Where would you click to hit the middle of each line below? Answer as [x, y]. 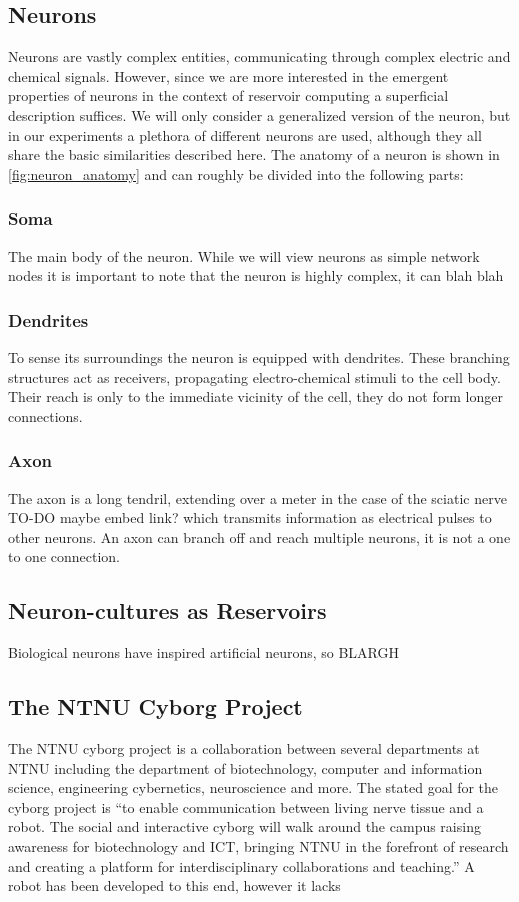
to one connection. [64, 556]
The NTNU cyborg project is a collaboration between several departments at [244, 747]
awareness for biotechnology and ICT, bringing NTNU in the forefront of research [258, 845]
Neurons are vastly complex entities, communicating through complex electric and [259, 56]
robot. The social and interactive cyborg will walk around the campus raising [244, 826]
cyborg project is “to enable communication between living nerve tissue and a [246, 806]
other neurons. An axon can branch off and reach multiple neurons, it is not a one [259, 536]
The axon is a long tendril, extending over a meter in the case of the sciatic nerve [257, 497]
